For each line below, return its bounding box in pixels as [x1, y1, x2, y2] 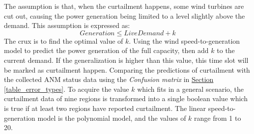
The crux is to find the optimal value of [4, 35, 123, 46]
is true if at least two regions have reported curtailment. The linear [4, 103, 206, 113]
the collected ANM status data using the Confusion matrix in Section [4, 74, 214, 84]
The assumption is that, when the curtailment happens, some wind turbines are [4, 1, 244, 11]
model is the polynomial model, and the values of [37, 112, 186, 123]
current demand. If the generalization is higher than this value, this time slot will [4, 54, 249, 65]
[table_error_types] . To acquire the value [4, 83, 129, 94]
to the [217, 45, 235, 55]
